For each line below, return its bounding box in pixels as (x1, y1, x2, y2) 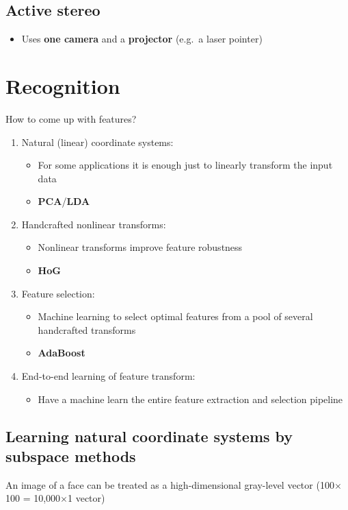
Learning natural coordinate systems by (5, 425, 293, 446)
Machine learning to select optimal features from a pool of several (38, 309, 313, 324)
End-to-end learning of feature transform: (21, 369, 196, 383)
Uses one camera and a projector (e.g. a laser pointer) (21, 32, 263, 46)
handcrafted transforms (38, 322, 136, 337)
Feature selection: (21, 286, 95, 300)
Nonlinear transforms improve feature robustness (38, 240, 243, 254)
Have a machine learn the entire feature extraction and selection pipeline (38, 391, 343, 406)
